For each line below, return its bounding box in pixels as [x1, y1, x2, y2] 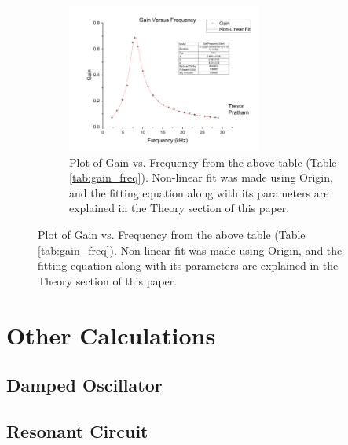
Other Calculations [6, 318, 216, 351]
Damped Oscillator [6, 373, 163, 397]
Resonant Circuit [6, 419, 148, 443]
